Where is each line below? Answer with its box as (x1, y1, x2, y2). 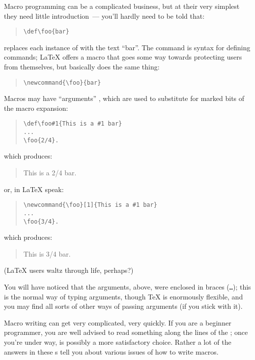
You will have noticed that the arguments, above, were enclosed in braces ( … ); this (4, 281, 251, 292)
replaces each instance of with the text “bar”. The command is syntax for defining (4, 42, 251, 52)
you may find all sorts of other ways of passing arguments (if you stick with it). (4, 301, 243, 311)
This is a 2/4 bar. (23, 167, 77, 178)
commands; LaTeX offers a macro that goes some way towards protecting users (4, 52, 242, 62)
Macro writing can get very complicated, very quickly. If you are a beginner (4, 317, 231, 327)
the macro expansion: (4, 102, 68, 113)
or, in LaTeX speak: (4, 184, 64, 194)
